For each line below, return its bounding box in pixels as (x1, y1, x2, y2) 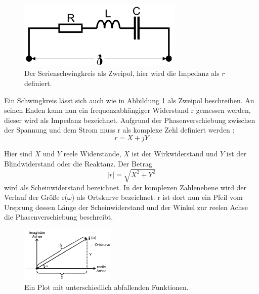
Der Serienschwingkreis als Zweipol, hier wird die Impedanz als (24, 68, 220, 78)
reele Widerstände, (63, 148, 121, 158)
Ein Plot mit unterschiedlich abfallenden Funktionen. (24, 281, 189, 292)
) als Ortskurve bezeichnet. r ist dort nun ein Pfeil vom (71, 192, 243, 202)
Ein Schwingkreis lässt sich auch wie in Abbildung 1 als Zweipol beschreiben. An (4, 95, 254, 105)
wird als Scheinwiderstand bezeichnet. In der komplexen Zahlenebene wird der (4, 182, 247, 192)
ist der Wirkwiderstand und (132, 148, 218, 158)
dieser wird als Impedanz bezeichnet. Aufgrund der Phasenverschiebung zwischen (4, 114, 255, 125)
